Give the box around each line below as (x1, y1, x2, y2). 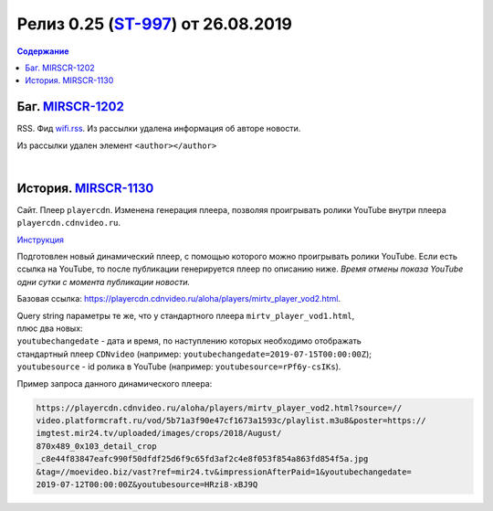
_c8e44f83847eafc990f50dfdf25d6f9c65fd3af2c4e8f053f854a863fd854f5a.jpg (36, 453, 369, 464)
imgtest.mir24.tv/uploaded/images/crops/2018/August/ (36, 428, 282, 439)
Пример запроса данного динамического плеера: (16, 378, 213, 389)
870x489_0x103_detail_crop (36, 441, 157, 452)
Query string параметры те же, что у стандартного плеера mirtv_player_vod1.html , (16, 310, 355, 321)
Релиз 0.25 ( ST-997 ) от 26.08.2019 (16, 14, 292, 34)
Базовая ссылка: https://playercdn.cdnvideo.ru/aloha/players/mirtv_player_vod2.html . (16, 293, 341, 304)
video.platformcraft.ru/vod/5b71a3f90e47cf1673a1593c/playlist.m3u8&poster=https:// (36, 415, 426, 425)
